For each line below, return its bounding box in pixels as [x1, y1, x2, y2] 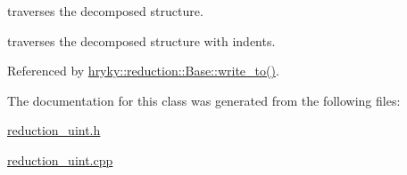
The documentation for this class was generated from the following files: [7, 91, 401, 109]
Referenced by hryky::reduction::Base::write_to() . [7, 61, 279, 80]
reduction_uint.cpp [7, 150, 113, 169]
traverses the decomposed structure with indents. [7, 31, 276, 50]
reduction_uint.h [7, 121, 101, 139]
